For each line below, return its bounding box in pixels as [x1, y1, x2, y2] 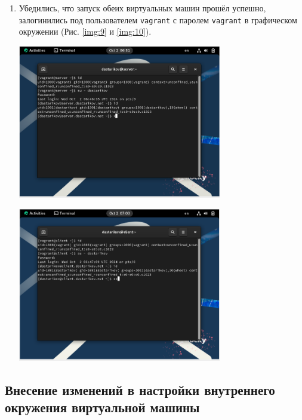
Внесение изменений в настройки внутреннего [5, 380, 275, 398]
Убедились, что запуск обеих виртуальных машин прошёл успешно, [19, 2, 266, 14]
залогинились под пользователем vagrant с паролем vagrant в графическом [19, 13, 297, 26]
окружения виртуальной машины [5, 398, 200, 416]
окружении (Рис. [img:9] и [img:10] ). [19, 25, 152, 38]
